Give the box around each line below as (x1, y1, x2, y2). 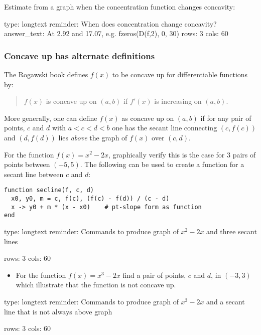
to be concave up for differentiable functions (112, 69, 248, 79)
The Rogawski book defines (4, 69, 88, 79)
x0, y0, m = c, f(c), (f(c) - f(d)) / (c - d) (11, 195, 170, 202)
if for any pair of (200, 112, 251, 123)
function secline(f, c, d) (4, 187, 94, 194)
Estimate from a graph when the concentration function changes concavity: (4, 2, 235, 12)
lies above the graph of (58, 132, 127, 142)
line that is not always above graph (4, 306, 112, 316)
